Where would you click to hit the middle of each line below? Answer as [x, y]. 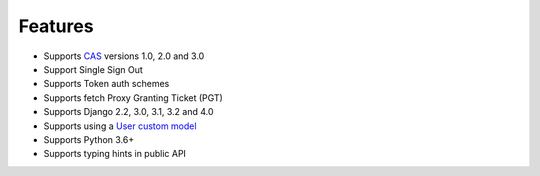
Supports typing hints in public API [115, 154]
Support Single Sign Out [93, 69]
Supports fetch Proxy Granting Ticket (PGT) [133, 97]
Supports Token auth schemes [106, 84]
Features [56, 26]
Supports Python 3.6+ [89, 139]
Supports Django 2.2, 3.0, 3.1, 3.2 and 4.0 [128, 112]
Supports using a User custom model [120, 126]
